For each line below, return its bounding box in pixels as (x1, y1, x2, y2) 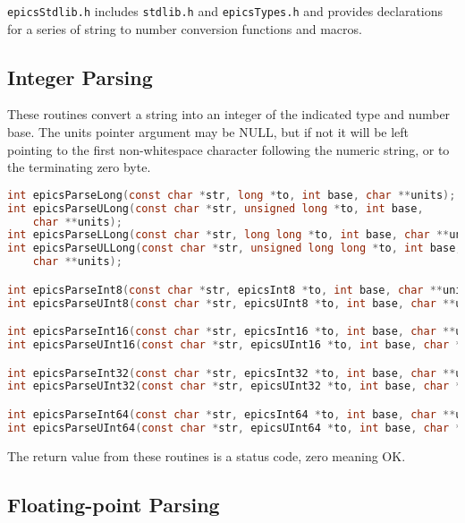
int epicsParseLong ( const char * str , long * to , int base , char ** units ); (7, 188, 456, 201)
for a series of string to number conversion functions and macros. (7, 19, 362, 38)
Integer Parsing (7, 63, 153, 90)
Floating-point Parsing (7, 490, 220, 518)
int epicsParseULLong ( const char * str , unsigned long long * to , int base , (7, 242, 462, 255)
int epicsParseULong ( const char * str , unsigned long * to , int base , (7, 201, 424, 215)
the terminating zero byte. (7, 158, 151, 176)
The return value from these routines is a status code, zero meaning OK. (7, 446, 406, 465)
